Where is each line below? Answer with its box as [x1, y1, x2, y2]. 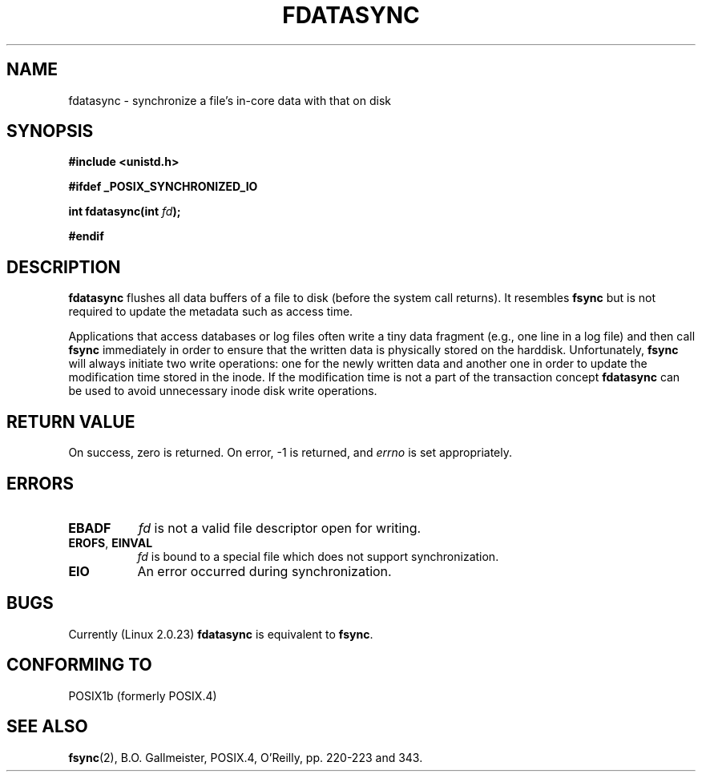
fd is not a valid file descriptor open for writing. [138, 519, 422, 536]
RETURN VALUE [6, 411, 135, 432]
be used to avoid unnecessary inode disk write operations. [68, 384, 377, 398]
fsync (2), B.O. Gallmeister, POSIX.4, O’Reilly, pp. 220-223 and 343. [68, 750, 423, 764]
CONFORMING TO [6, 655, 152, 675]
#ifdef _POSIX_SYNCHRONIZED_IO [68, 179, 258, 194]
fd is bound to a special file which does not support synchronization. [137, 549, 499, 563]
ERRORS [6, 473, 75, 494]
